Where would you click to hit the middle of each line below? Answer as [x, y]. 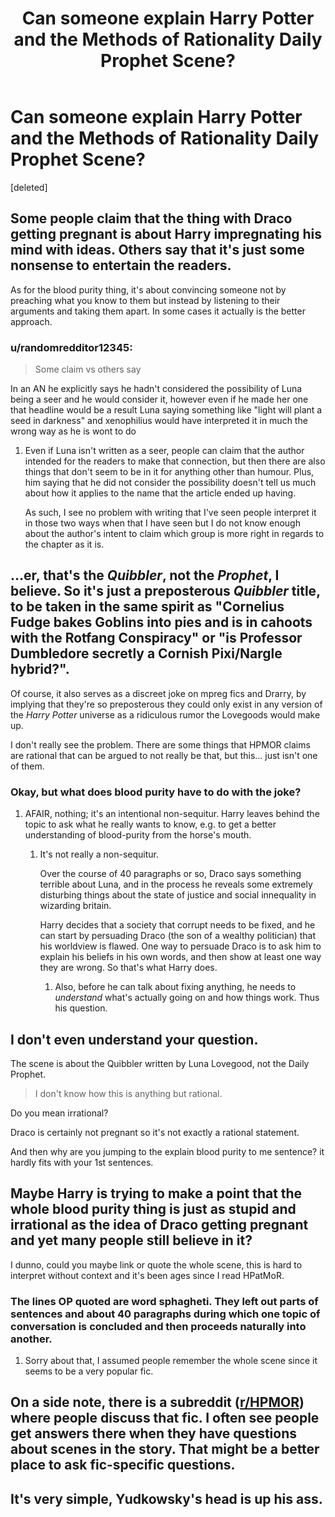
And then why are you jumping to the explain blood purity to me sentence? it [167, 1151]
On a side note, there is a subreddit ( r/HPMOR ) [157, 1402]
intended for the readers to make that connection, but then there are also [175, 461]
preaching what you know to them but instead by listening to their [145, 300]
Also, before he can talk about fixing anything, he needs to [175, 987]
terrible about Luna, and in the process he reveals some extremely [176, 884]
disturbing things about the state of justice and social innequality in [178, 895]
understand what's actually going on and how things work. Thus [187, 998]
